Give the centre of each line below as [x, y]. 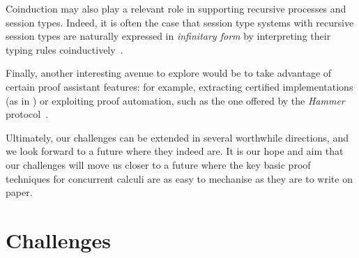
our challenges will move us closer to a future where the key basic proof [158, 164]
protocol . [27, 114]
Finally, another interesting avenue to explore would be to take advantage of [169, 73]
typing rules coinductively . [64, 49]
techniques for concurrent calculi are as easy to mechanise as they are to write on [179, 178]
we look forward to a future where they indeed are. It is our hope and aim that [175, 151]
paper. [19, 192]
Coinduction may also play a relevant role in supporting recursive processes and [176, 8]
